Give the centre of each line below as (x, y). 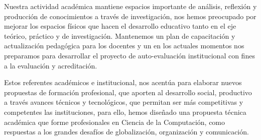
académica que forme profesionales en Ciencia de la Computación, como (115, 122)
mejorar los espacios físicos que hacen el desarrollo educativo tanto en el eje (120, 26)
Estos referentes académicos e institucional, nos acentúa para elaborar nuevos (123, 82)
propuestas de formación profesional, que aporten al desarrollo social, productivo (128, 92)
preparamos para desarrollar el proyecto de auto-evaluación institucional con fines (129, 55)
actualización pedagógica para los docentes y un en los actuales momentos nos (124, 46)
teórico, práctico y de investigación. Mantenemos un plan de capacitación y (120, 36)
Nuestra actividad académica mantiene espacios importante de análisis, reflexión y (130, 6)
